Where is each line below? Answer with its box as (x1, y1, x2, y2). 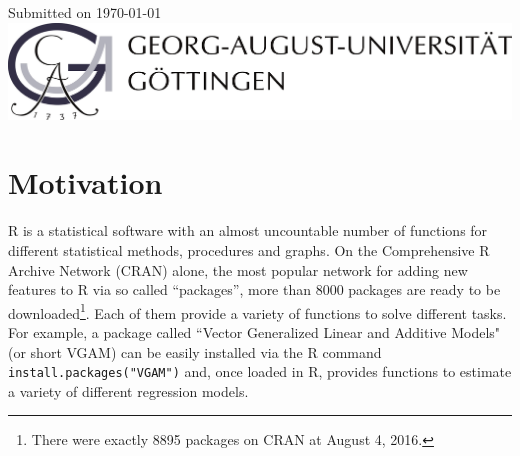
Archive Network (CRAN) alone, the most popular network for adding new (8, 259, 468, 280)
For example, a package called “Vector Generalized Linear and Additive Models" (8, 321, 501, 342)
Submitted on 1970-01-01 (8, 2, 162, 22)
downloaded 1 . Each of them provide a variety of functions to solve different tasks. (8, 299, 507, 323)
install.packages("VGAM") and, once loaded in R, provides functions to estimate (8, 361, 512, 382)
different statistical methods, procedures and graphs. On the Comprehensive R (8, 239, 490, 260)
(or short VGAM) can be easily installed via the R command (8, 341, 382, 362)
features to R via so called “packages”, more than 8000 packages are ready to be (8, 279, 501, 300)
